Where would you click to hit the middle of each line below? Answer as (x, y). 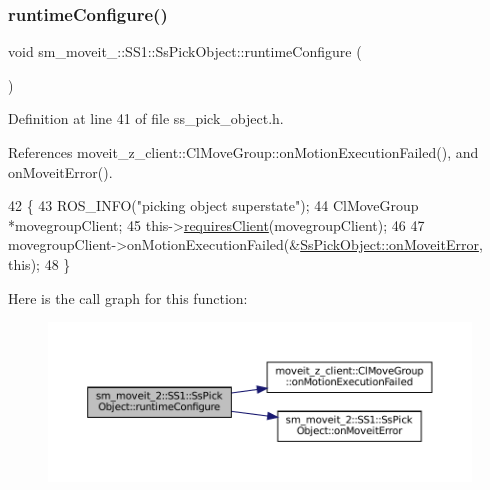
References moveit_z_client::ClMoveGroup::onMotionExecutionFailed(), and (243, 152)
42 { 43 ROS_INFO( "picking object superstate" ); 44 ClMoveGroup (213, 205)
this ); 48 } (39, 263)
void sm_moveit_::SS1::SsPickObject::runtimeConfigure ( (185, 51)
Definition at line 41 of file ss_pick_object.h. (146, 118)
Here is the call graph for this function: (128, 297)
